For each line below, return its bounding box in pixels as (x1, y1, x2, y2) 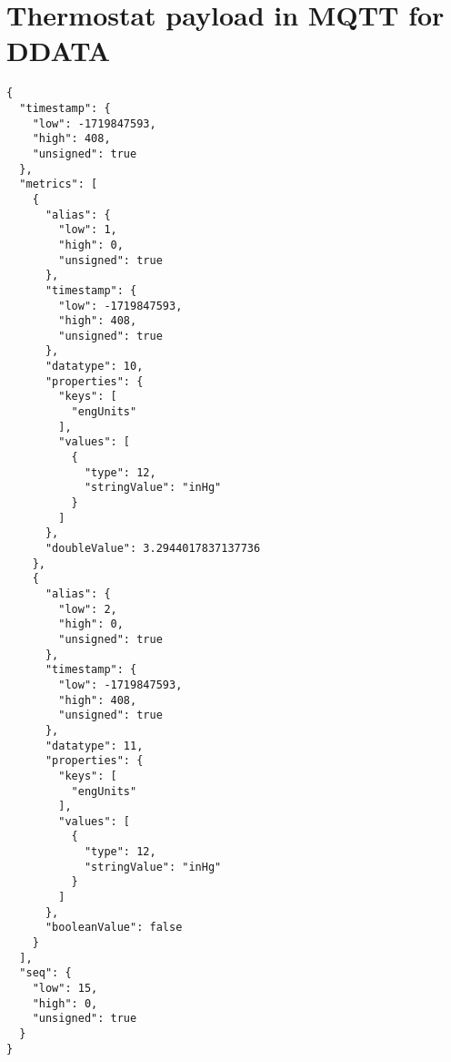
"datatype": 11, (45, 739, 144, 752)
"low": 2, (58, 602, 117, 616)
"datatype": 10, (45, 360, 144, 373)
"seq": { (19, 966, 72, 980)
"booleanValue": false (45, 921, 183, 934)
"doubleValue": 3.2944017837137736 (45, 542, 261, 555)
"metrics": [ (19, 178, 98, 191)
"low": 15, (32, 982, 98, 996)
